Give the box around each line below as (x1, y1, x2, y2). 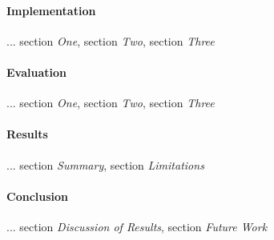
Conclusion (6, 187, 69, 204)
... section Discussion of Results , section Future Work (6, 218, 268, 234)
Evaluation (6, 63, 66, 80)
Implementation (6, 2, 96, 18)
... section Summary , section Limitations (6, 156, 204, 173)
